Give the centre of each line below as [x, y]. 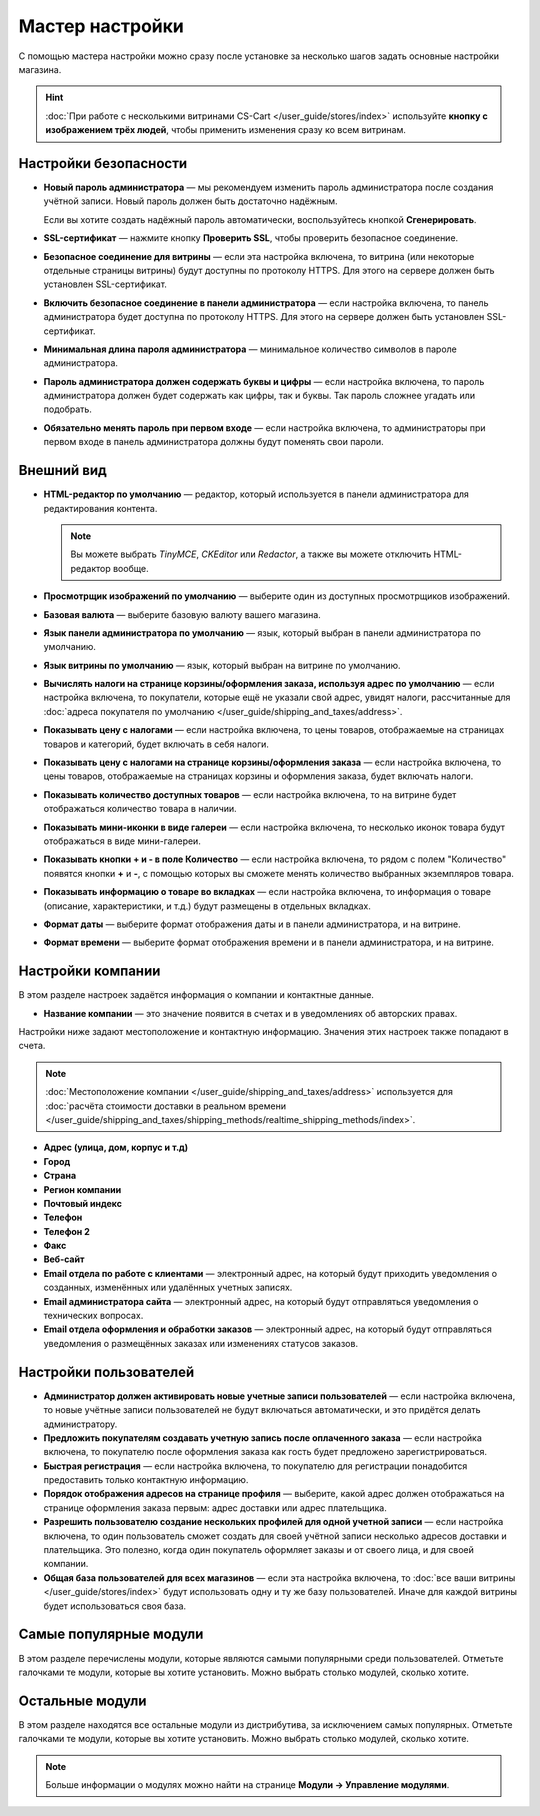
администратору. [80, 1424]
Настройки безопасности [103, 163]
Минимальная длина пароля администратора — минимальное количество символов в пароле [250, 349]
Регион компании [82, 1189]
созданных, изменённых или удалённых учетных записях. [168, 1287]
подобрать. [67, 409]
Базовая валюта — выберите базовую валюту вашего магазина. [182, 614]
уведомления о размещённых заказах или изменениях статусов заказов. [201, 1343]
